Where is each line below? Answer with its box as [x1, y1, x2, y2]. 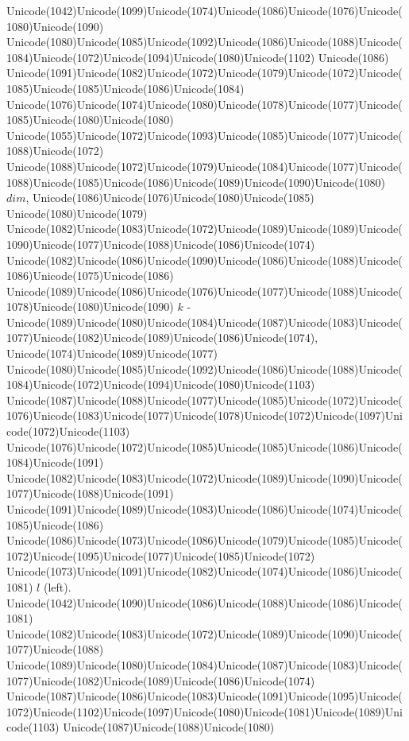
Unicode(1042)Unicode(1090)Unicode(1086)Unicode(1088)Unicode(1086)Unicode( [6, 594, 403, 611]
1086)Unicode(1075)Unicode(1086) [6, 267, 174, 284]
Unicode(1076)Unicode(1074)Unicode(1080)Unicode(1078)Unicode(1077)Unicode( [6, 95, 403, 112]
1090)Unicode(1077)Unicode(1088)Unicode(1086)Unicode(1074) [6, 235, 315, 252]
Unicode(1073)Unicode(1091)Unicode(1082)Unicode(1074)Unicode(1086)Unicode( [6, 563, 403, 580]
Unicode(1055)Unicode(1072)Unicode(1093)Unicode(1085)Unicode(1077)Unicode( [6, 126, 403, 143]
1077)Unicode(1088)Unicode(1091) [6, 485, 174, 502]
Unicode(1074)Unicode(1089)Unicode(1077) [6, 345, 218, 362]
